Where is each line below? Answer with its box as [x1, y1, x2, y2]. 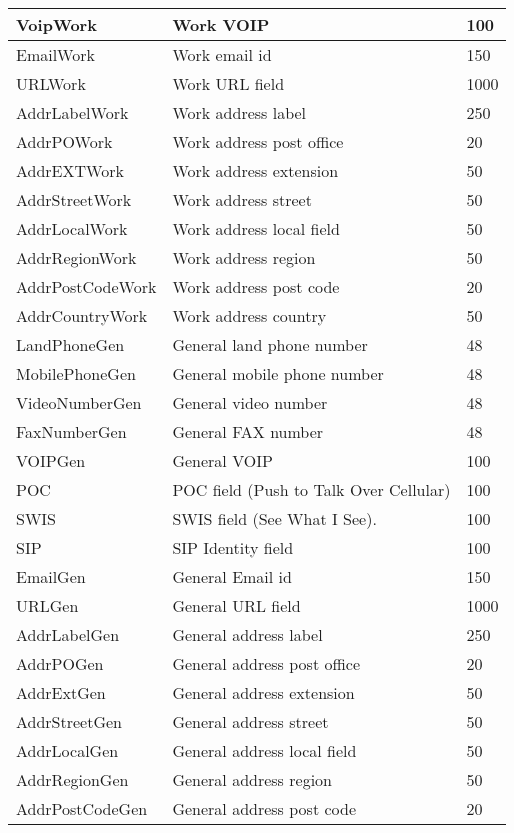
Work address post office [172, 130, 344, 153]
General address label [172, 623, 323, 646]
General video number [172, 391, 328, 414]
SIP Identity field [172, 536, 294, 559]
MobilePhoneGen [16, 362, 136, 385]
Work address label [172, 101, 307, 124]
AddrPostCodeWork [16, 275, 157, 298]
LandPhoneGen [16, 333, 125, 356]
